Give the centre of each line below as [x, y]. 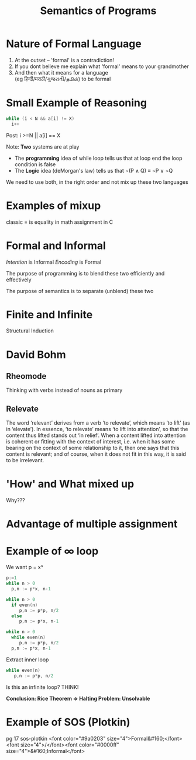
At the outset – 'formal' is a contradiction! [64, 60]
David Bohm [36, 354]
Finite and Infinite [49, 315]
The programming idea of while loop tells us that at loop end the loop [98, 158]
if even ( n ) [25, 605]
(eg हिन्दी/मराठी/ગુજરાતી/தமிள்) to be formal [63, 79]
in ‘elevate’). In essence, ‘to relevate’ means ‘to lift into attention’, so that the [97, 429]
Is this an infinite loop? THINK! [42, 687]
